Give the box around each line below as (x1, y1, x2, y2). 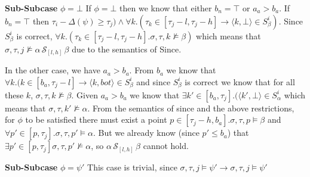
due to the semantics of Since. (72, 42, 182, 55)
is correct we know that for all (185, 75, 295, 88)
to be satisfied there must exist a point (25, 113, 167, 126)
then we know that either (119, 2, 212, 14)
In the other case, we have (5, 64, 100, 76)
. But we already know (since (93, 126, 199, 139)
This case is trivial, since (87, 161, 177, 173)
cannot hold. (143, 139, 189, 152)
